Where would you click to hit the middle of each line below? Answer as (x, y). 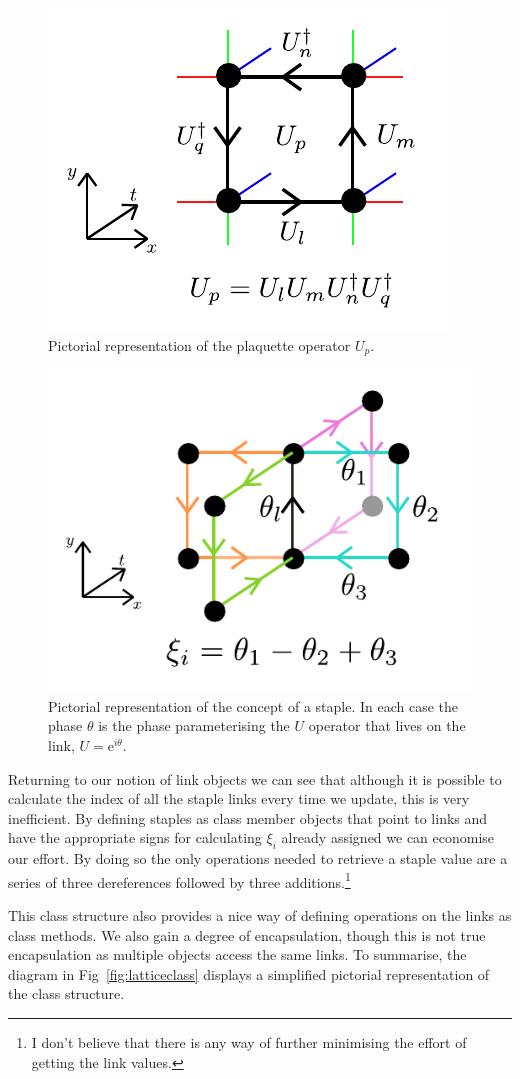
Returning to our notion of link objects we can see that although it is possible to (255, 778)
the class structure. (66, 993)
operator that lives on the (387, 725)
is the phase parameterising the (194, 725)
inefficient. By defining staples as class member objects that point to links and (248, 817)
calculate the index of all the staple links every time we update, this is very (239, 798)
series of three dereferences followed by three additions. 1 (179, 880)
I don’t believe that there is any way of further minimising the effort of (249, 1042)
